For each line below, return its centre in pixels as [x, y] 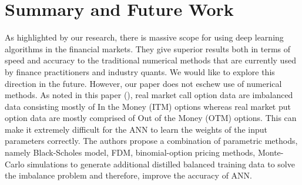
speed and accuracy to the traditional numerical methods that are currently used [150, 60]
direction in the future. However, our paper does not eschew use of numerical [143, 83]
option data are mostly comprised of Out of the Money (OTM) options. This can [151, 118]
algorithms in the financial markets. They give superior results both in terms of [148, 48]
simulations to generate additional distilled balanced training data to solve [161, 164]
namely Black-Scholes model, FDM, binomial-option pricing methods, [130, 152]
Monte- [271, 152]
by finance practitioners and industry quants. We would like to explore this [140, 71]
